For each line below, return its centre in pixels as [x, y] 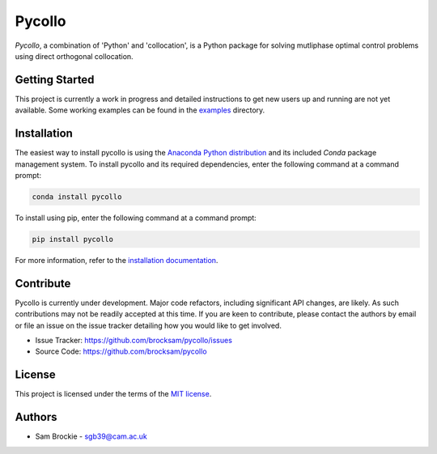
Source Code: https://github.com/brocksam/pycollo [121, 351]
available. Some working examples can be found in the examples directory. [140, 110]
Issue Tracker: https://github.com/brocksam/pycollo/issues [134, 340]
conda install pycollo [77, 197]
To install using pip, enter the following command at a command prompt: [136, 218]
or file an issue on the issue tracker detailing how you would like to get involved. [148, 325]
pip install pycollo [72, 239]
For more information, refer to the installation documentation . [117, 260]
